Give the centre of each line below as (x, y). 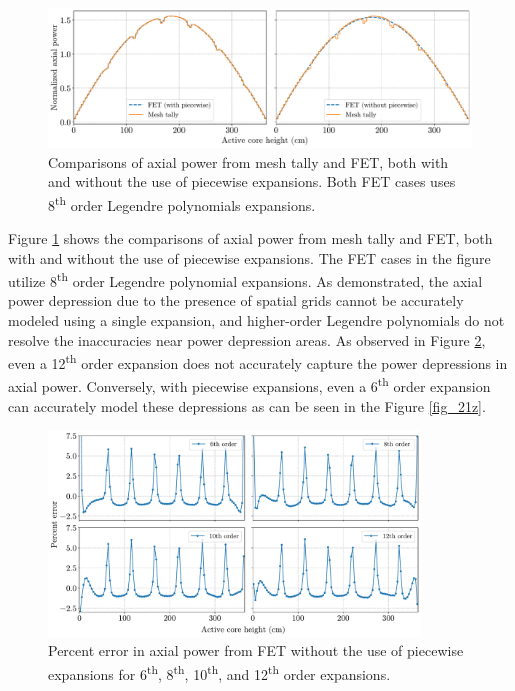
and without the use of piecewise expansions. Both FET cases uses (252, 181)
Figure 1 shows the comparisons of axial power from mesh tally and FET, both (250, 237)
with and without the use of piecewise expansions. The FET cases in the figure (249, 257)
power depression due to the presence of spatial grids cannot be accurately (236, 300)
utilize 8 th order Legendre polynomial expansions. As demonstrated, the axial (245, 279)
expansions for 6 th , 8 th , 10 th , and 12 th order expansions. (219, 672)
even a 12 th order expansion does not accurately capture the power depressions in (258, 361)
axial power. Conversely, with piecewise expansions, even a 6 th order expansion (249, 385)
